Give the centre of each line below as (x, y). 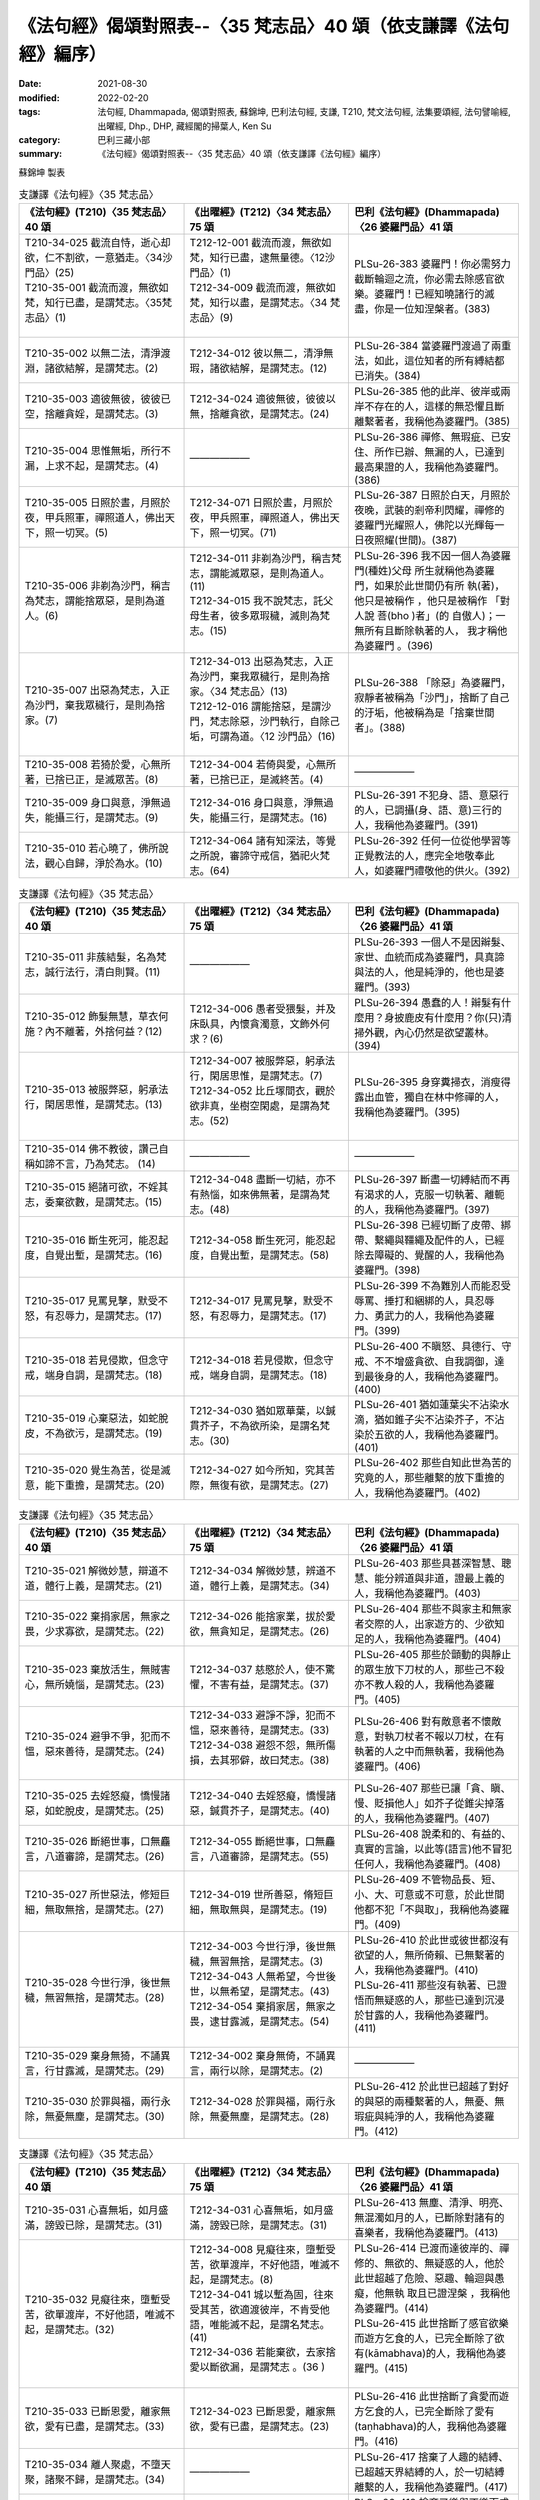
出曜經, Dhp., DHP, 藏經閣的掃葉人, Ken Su (184, 126)
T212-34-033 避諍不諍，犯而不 (262, 1715)
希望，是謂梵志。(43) (279, 1992)
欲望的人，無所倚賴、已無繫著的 (429, 1955)
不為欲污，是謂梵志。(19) (103, 1433)
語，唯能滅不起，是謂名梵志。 (259, 2324)
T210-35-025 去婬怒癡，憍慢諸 (97, 1796)
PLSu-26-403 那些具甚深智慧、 (428, 1563)
